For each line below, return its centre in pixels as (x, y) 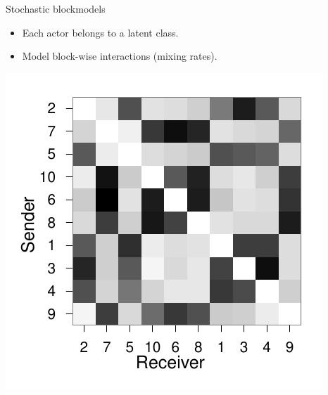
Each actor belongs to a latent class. (100, 32)
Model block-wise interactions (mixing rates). (120, 56)
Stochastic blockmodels (56, 8)
